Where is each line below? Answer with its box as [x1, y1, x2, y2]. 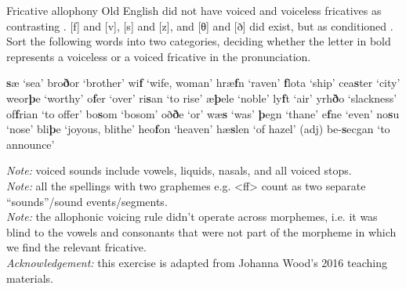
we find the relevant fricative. [6, 239, 147, 255]
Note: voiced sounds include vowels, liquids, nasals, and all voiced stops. [6, 162, 352, 179]
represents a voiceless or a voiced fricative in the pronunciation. [6, 48, 311, 64]
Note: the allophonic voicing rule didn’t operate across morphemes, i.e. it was [6, 208, 378, 225]
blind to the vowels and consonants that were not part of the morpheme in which [6, 223, 397, 240]
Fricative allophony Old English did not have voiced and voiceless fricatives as [6, 2, 382, 18]
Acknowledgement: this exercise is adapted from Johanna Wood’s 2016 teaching [6, 254, 387, 270]
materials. [6, 269, 54, 286]
